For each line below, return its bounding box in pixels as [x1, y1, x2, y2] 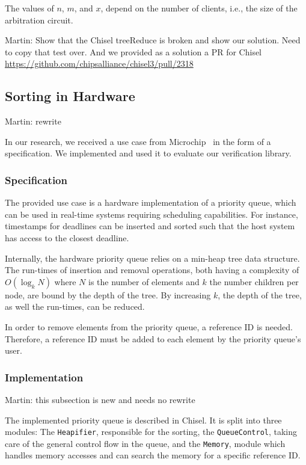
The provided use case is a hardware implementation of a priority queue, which [5, 196, 296, 209]
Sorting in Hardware [5, 87, 135, 105]
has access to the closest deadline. [5, 231, 129, 244]
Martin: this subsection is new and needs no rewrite [5, 393, 195, 405]
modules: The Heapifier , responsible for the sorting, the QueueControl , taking [5, 425, 298, 438]
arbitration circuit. [5, 13, 73, 26]
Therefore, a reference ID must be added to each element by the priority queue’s [5, 332, 301, 345]
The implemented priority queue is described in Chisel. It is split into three [5, 413, 282, 426]
